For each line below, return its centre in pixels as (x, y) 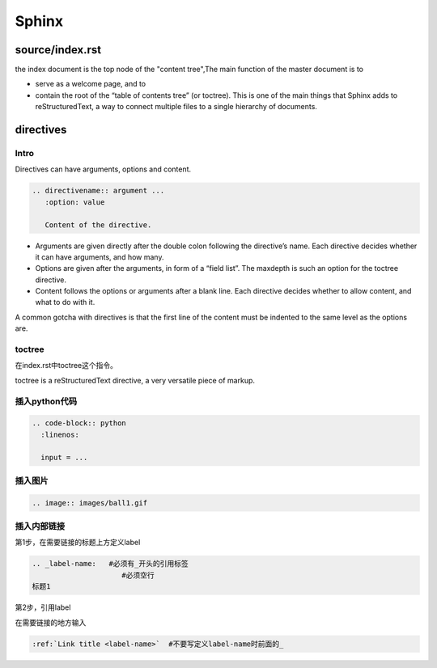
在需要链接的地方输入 (51, 622)
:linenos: (60, 434)
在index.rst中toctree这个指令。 (66, 366)
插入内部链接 (40, 526)
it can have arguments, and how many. (100, 257)
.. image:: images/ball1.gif (90, 503)
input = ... (64, 457)
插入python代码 (46, 401)
